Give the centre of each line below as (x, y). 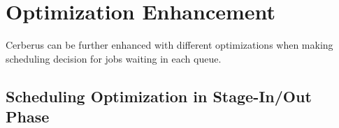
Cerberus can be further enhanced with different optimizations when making (169, 45)
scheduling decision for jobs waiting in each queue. (114, 58)
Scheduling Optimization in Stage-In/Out (159, 96)
